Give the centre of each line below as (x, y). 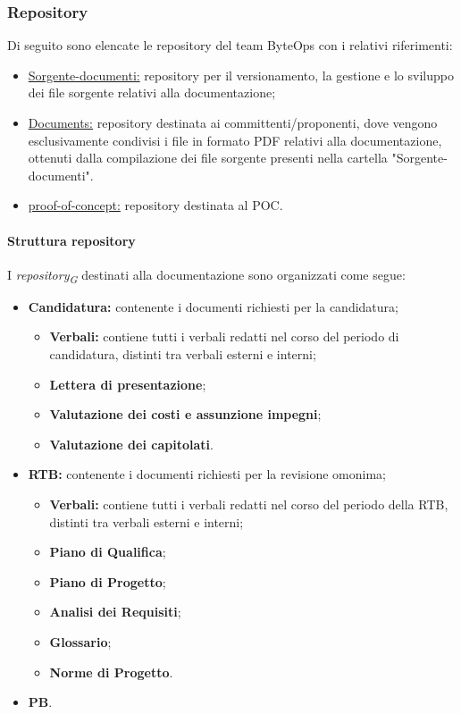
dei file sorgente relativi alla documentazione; (152, 92)
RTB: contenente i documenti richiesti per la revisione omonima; (207, 474)
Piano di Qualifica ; (108, 552)
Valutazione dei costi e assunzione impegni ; (185, 414)
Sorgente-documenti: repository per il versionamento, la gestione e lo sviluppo (241, 75)
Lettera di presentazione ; (128, 384)
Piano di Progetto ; (108, 581)
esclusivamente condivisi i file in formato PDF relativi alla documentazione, (235, 140)
